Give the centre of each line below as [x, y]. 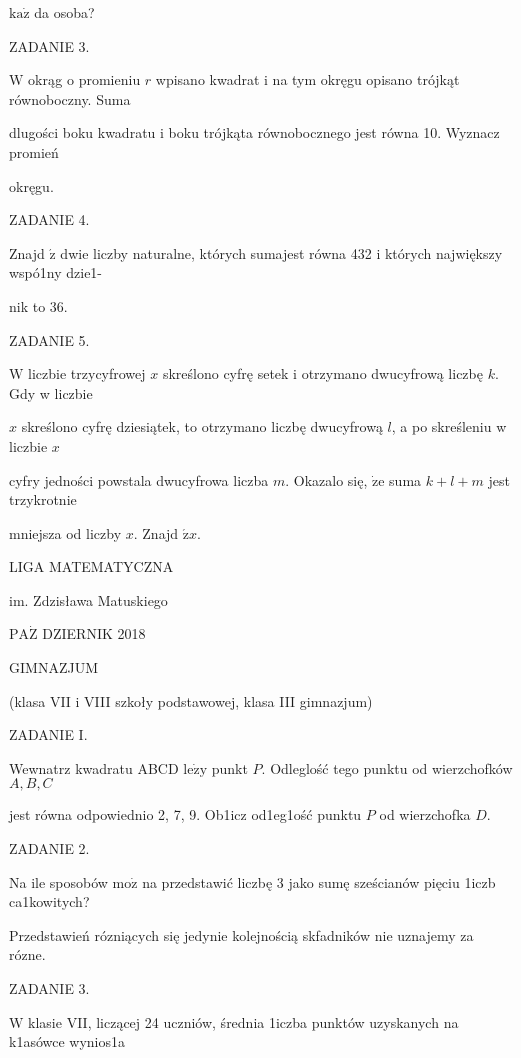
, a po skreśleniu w [449, 426]
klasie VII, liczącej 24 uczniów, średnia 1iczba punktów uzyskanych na [243, 1021]
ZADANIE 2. [49, 848]
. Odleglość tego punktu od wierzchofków [387, 767]
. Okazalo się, [326, 479]
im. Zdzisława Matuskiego [88, 599]
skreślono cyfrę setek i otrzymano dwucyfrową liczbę [322, 373]
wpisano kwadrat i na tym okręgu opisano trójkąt [307, 79]
